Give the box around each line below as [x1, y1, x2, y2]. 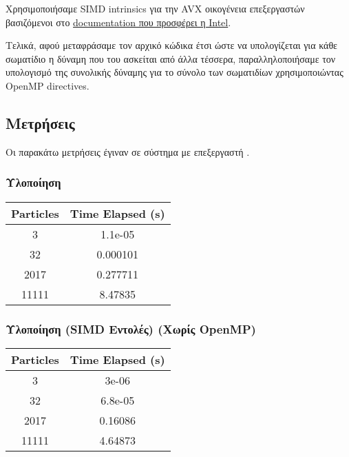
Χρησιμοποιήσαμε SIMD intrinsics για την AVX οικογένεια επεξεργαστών [6, 1, 305, 15]
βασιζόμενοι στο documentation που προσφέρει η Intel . [6, 14, 231, 29]
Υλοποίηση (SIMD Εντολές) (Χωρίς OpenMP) [6, 320, 256, 337]
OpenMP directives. [6, 78, 89, 92]
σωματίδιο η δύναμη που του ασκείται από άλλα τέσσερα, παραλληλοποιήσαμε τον [6, 51, 336, 65]
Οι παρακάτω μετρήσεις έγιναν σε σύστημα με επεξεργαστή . [6, 144, 250, 159]
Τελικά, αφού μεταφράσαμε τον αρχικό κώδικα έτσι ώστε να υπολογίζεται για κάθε [6, 38, 337, 52]
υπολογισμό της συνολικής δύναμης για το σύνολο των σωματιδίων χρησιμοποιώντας [6, 65, 343, 79]
